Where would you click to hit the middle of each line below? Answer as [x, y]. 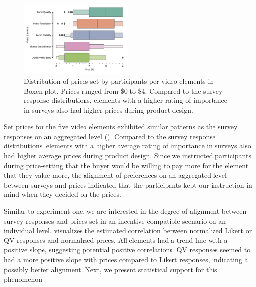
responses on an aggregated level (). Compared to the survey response [110, 136]
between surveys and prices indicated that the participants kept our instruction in [128, 184]
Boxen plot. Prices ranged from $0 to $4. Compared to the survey [123, 90]
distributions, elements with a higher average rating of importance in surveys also [128, 146]
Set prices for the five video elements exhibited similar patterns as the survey [121, 126]
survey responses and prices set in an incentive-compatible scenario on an [115, 220]
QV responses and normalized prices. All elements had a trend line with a [116, 240]
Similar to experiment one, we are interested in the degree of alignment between [125, 211]
